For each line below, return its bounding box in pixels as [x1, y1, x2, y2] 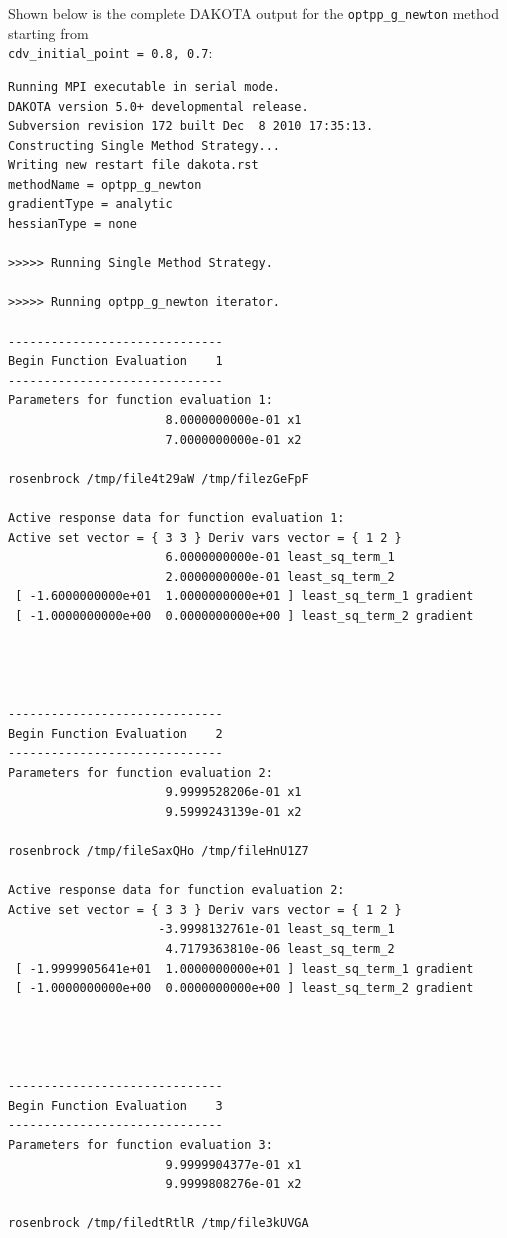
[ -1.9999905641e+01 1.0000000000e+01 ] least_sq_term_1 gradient [15, 961, 474, 976]
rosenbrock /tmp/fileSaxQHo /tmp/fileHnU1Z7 [8, 844, 309, 859]
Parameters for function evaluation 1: [8, 393, 273, 408]
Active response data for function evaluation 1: [8, 510, 345, 525]
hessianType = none [8, 217, 137, 232]
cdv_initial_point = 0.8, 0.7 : [8, 42, 213, 63]
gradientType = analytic [8, 197, 173, 212]
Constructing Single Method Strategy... [8, 138, 281, 153]
